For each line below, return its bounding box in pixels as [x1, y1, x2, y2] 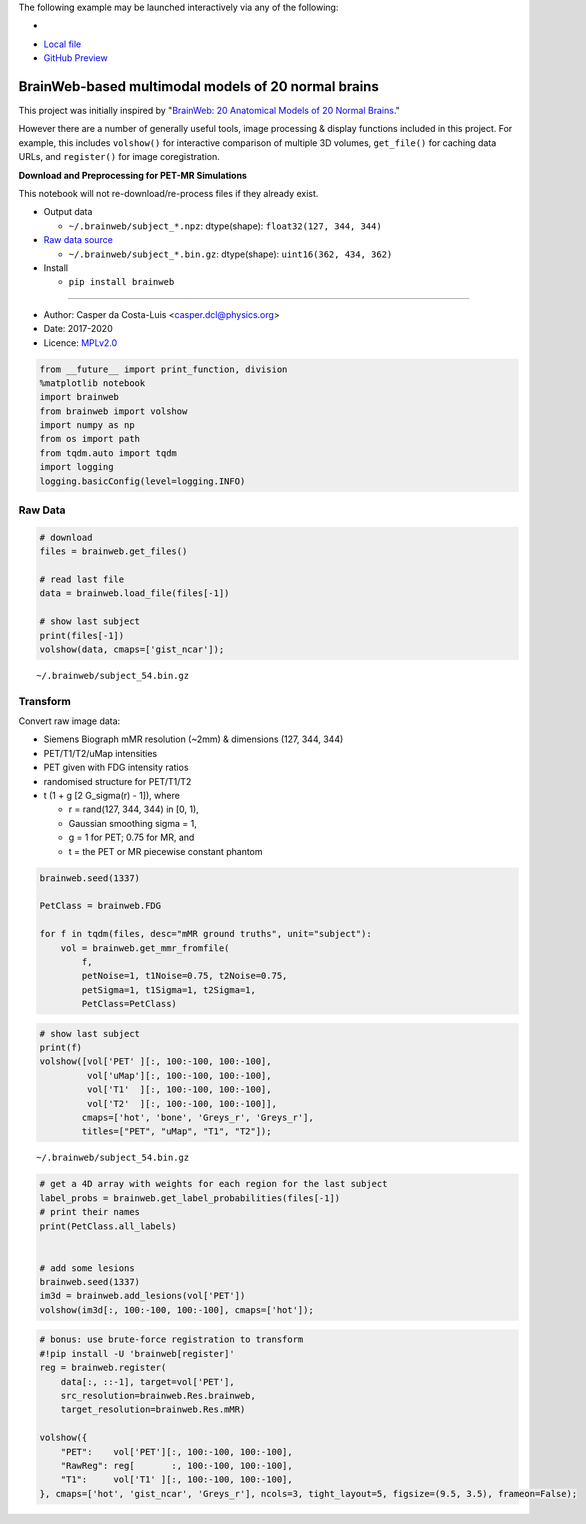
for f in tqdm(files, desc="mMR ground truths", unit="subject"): [39, 928, 372, 940]
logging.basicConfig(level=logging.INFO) [39, 475, 246, 487]
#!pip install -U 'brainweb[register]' [39, 1348, 235, 1359]
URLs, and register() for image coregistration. [18, 151, 220, 163]
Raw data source [43, 234, 114, 246]
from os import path [39, 433, 140, 445]
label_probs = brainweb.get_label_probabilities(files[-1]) [39, 1192, 341, 1204]
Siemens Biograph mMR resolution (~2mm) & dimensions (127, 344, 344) [43, 733, 344, 745]
